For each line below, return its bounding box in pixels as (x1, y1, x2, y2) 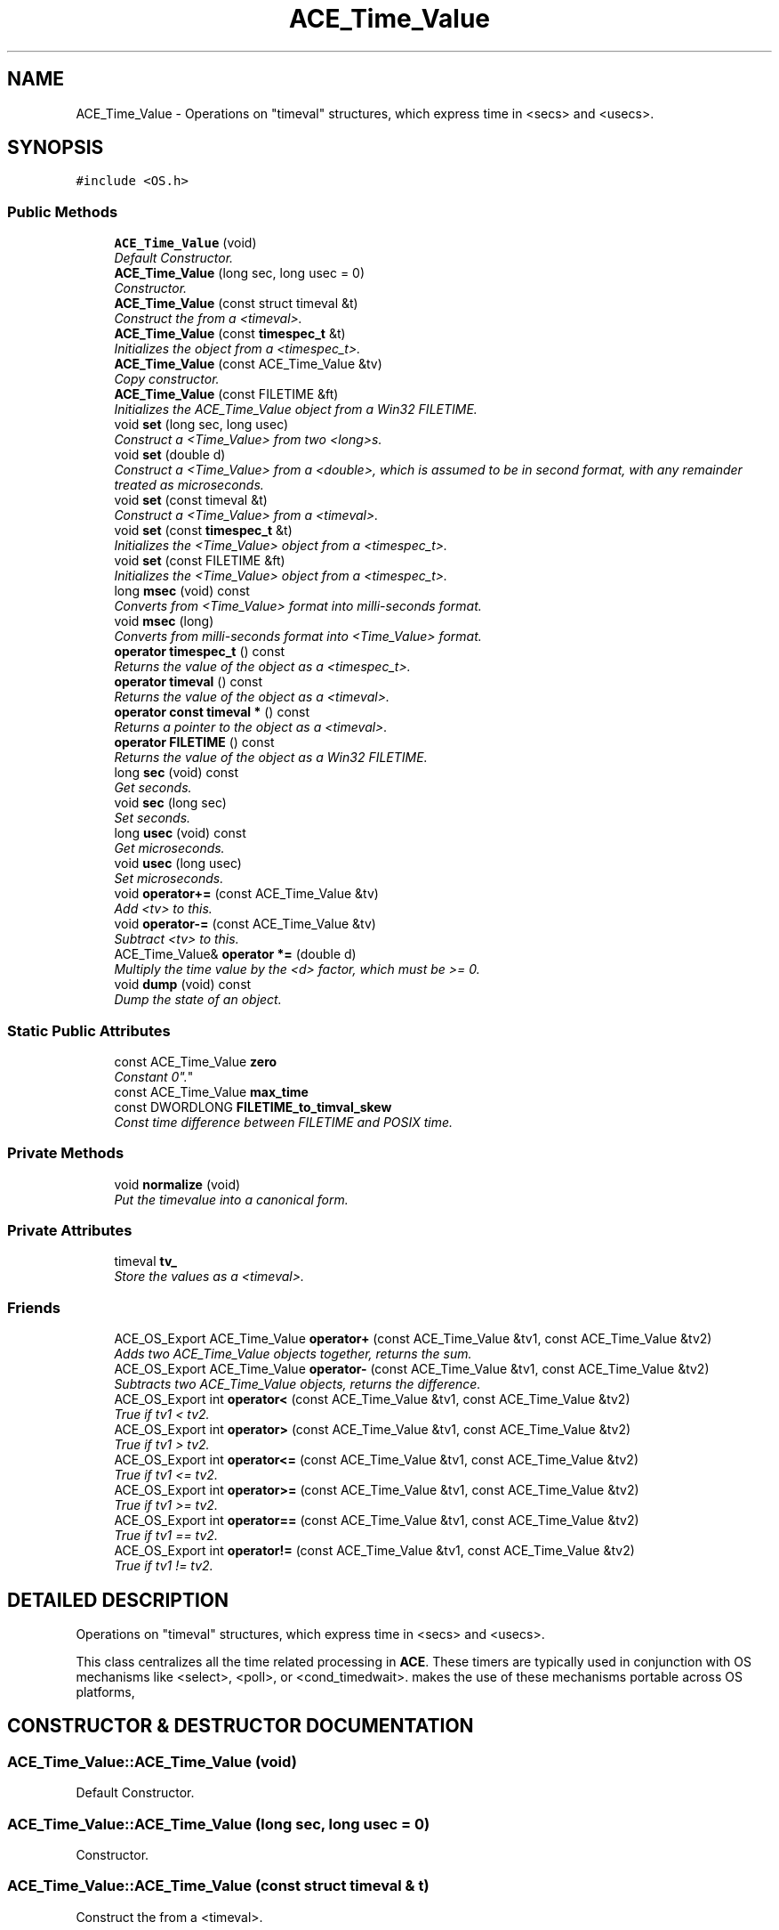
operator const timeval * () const (114, 704, 310, 720)
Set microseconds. (114, 871, 224, 887)
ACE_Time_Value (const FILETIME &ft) (114, 386, 339, 402)
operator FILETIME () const (114, 734, 275, 750)
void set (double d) (114, 447, 226, 463)
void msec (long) (114, 613, 214, 629)
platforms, (76, 1684, 135, 1700)
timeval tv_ (114, 1253, 177, 1269)
